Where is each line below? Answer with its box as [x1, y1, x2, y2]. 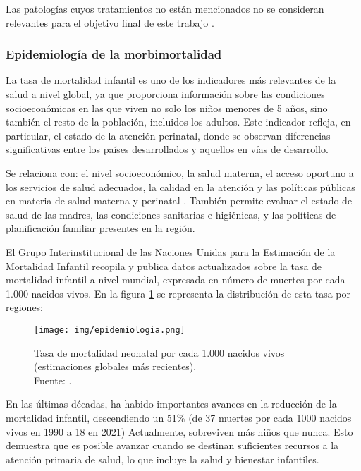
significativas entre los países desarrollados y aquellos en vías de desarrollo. [6, 142, 329, 157]
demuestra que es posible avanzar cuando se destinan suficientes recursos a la [6, 438, 339, 453]
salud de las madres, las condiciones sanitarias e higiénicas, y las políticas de [6, 207, 336, 221]
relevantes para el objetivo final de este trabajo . [6, 15, 214, 30]
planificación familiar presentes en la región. [6, 221, 195, 235]
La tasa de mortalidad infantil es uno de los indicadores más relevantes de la [6, 73, 336, 87]
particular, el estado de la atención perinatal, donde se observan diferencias [6, 128, 331, 142]
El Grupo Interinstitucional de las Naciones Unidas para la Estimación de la [6, 244, 336, 259]
